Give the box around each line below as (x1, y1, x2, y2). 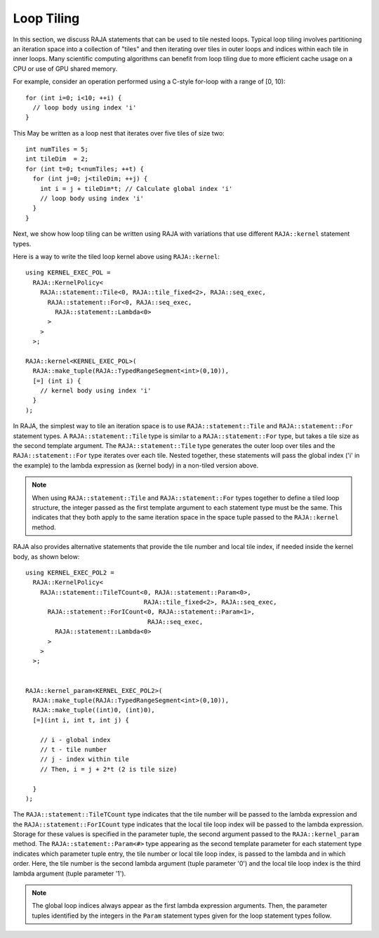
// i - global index (39, 736, 111, 744)
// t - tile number (39, 745, 107, 753)
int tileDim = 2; (25, 155, 89, 163)
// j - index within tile (39, 755, 130, 763)
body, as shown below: (13, 552, 80, 561)
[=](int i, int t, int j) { (32, 716, 130, 724)
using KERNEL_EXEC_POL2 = (25, 569, 115, 576)
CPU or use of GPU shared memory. (13, 64, 118, 73)
